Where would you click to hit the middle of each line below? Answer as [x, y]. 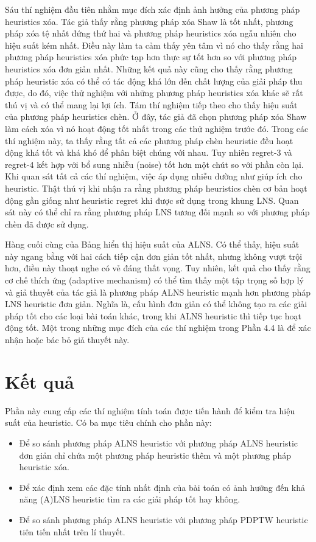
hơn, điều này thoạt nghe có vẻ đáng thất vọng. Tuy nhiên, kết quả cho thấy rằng [158, 268]
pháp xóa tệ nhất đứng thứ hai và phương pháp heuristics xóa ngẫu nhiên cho [151, 33]
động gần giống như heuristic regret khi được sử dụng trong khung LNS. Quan [152, 200]
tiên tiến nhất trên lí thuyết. [72, 531]
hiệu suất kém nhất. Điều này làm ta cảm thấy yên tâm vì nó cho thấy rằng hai [154, 45]
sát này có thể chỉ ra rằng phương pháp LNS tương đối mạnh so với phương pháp [157, 212]
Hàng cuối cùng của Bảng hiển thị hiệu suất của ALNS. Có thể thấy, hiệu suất [152, 244]
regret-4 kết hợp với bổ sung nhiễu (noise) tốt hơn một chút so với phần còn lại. [154, 164]
